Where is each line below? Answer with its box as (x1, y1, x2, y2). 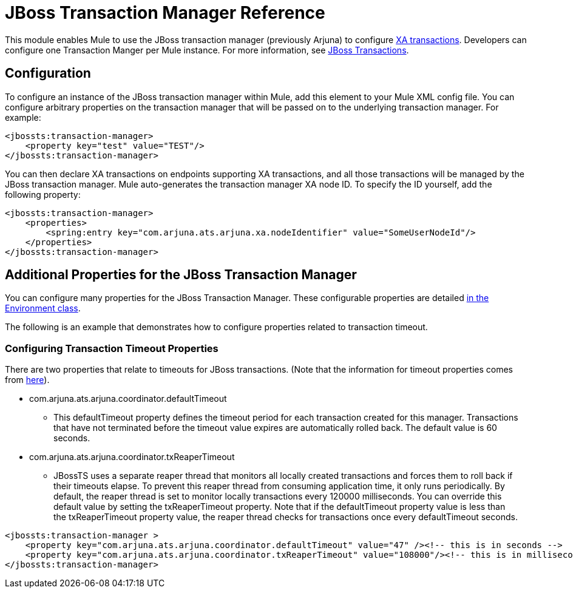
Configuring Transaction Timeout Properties (5, 342, 219, 354)
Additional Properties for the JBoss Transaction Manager (5, 267, 357, 283)
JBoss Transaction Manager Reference (5, 2, 325, 23)
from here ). (5, 374, 50, 385)
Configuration (5, 66, 91, 81)
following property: (5, 189, 81, 200)
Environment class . (5, 303, 81, 314)
